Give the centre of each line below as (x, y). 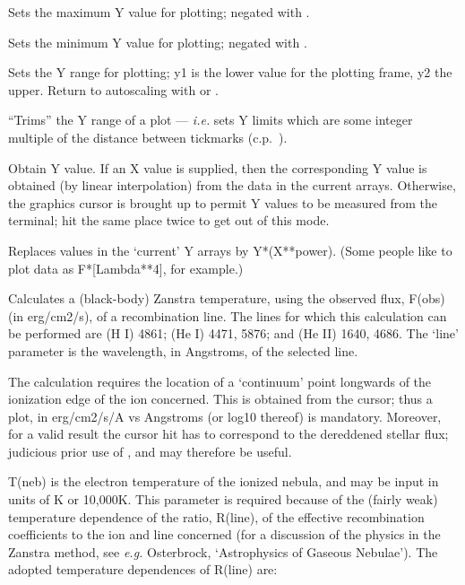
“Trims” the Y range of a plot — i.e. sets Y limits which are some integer (211, 120)
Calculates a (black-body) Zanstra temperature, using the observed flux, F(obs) (227, 298)
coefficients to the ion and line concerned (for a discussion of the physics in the (224, 534)
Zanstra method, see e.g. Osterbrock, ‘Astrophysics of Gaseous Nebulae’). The (223, 551)
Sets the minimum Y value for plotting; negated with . (158, 42)
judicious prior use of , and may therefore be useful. (150, 451)
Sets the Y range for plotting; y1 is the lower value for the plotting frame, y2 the (230, 72)
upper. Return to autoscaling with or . (113, 89)
